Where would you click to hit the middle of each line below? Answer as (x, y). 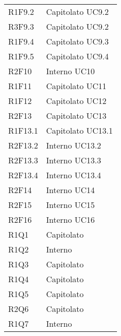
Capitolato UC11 (76, 86)
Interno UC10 (70, 71)
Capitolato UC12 (76, 101)
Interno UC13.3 (73, 160)
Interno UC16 (70, 219)
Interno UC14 (70, 190)
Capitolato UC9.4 (77, 56)
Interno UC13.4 (73, 175)
